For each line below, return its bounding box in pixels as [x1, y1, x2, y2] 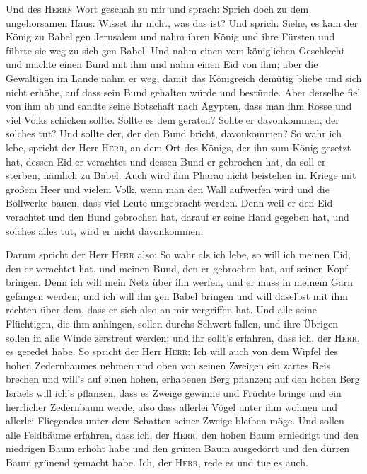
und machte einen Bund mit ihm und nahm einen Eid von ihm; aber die [6, 57, 318, 71]
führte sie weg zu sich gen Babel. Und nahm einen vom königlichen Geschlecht [6, 42, 345, 57]
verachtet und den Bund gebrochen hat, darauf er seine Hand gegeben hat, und [6, 209, 349, 224]
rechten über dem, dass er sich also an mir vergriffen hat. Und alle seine [6, 302, 318, 317]
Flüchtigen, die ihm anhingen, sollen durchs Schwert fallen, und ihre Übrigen [6, 316, 338, 331]
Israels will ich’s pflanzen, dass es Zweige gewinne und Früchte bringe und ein [6, 386, 342, 400]
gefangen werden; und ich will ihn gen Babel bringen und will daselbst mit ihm [6, 288, 348, 303]
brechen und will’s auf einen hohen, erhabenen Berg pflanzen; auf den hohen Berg [6, 371, 360, 386]
